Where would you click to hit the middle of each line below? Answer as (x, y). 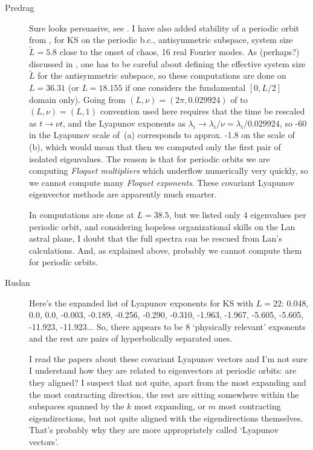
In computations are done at (82, 214)
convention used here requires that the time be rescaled (202, 111)
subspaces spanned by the (77, 406)
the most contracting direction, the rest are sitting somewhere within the (164, 394)
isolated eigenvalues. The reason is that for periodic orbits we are (150, 158)
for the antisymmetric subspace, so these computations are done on (162, 75)
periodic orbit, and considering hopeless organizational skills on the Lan (162, 226)
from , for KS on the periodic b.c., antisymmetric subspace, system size (161, 40)
